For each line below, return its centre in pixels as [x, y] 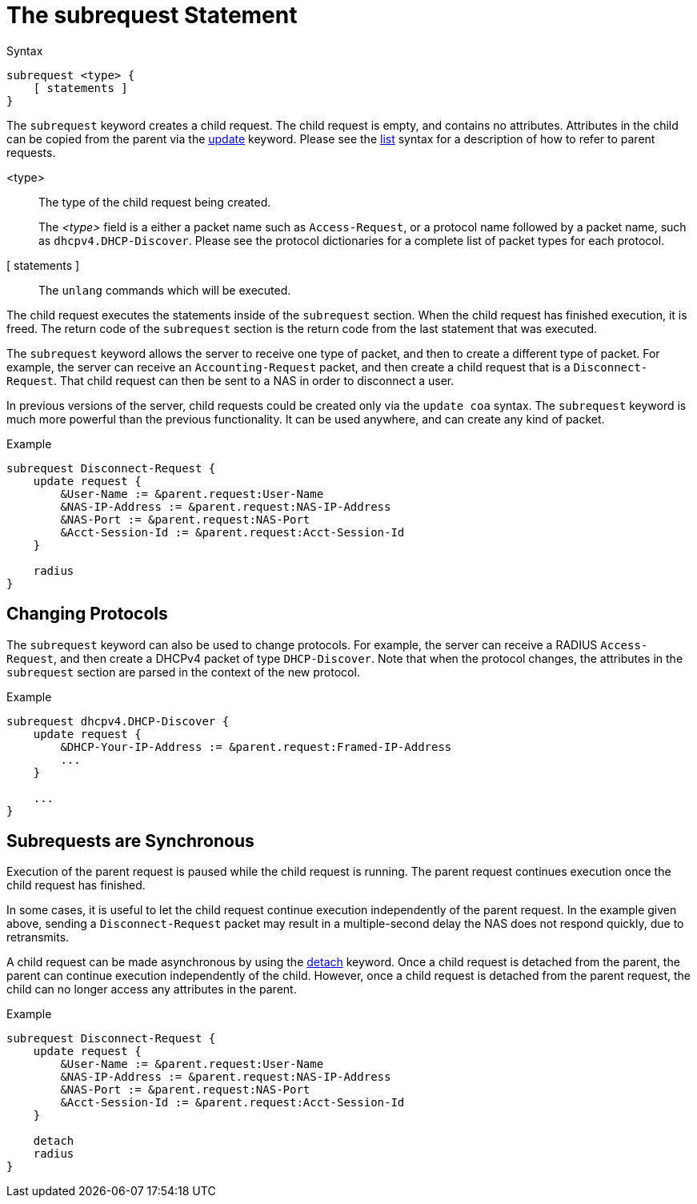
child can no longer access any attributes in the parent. [152, 989]
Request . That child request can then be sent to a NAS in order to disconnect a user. [230, 380]
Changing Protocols [87, 614]
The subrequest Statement [152, 15]
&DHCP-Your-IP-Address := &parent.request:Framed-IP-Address [256, 746]
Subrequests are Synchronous [130, 841]
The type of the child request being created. [155, 202]
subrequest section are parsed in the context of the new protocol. [183, 672]
